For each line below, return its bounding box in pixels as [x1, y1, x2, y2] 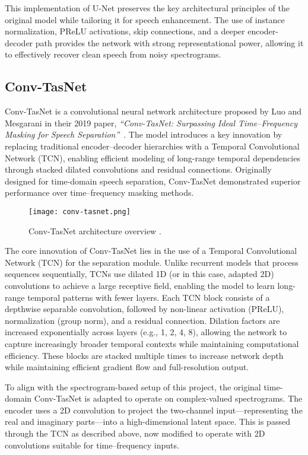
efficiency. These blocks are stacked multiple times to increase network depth [5, 349, 284, 361]
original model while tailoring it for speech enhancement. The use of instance [5, 13, 285, 26]
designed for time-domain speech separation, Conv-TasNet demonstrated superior [5, 174, 301, 187]
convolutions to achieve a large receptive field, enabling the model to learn [5, 279, 275, 291]
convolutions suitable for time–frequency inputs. [5, 438, 179, 451]
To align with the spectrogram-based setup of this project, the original [5, 380, 261, 393]
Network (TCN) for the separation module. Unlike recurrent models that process [5, 256, 299, 268]
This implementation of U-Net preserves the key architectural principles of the [5, 2, 290, 14]
